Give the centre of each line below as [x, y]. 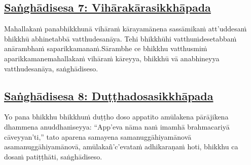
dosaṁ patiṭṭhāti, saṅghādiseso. [53, 156]
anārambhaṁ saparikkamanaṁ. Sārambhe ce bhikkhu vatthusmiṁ [106, 48]
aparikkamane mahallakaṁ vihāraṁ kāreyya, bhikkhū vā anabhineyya [112, 58]
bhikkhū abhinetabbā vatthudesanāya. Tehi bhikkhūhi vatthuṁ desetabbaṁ [120, 38]
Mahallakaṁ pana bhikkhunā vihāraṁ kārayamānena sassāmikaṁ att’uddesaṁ [126, 29]
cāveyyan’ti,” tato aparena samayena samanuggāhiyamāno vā [98, 136]
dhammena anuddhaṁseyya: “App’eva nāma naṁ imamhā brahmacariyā [117, 126]
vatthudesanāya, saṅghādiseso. [51, 68]
